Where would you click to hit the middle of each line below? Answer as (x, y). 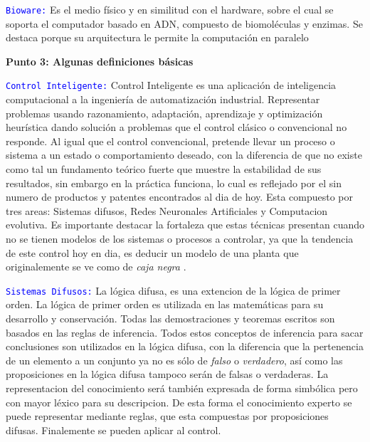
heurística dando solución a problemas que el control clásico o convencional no (176, 127)
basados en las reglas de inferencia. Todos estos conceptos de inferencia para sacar (185, 332)
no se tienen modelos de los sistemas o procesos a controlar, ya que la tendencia (180, 239)
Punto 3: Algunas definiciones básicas (100, 61)
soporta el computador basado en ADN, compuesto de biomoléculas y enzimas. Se (184, 23)
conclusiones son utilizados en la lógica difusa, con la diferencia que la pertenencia (185, 346)
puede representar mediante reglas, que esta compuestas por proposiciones (167, 416)
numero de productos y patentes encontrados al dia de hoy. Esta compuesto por (180, 197)
